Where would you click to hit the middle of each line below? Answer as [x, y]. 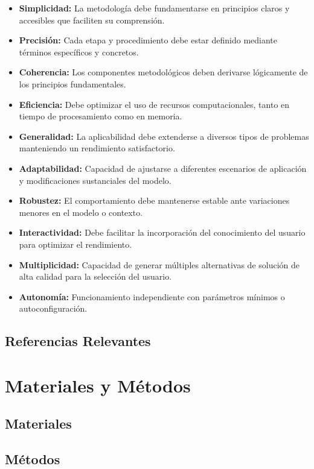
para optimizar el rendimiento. [75, 244]
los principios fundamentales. [72, 83]
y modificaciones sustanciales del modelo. [95, 180]
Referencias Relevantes [78, 341]
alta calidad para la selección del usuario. [95, 276]
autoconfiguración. [53, 308]
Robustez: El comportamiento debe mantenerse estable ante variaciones [154, 200]
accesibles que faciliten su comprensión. [92, 20]
